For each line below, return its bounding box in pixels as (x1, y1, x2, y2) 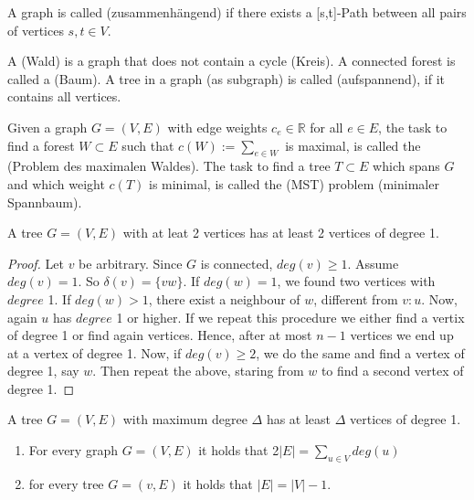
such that (121, 135, 174, 154)
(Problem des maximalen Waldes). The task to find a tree (7, 156, 331, 176)
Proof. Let (7, 253, 64, 272)
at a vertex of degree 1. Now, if (7, 343, 182, 362)
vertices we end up (350, 325, 454, 345)
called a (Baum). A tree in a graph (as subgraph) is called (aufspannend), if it (7, 69, 445, 88)
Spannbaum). (7, 192, 82, 211)
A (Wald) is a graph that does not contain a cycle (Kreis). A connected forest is (7, 51, 456, 70)
